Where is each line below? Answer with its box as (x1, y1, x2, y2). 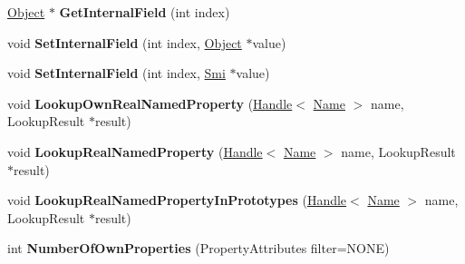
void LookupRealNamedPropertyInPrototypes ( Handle (7, 191, 347, 210)
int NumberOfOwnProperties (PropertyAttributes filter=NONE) (7, 239, 390, 258)
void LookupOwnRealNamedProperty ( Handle (7, 93, 293, 112)
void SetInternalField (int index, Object (7, 33, 242, 52)
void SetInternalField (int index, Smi (7, 64, 226, 83)
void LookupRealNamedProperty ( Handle (7, 142, 263, 161)
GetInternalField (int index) (59, 3, 230, 21)
